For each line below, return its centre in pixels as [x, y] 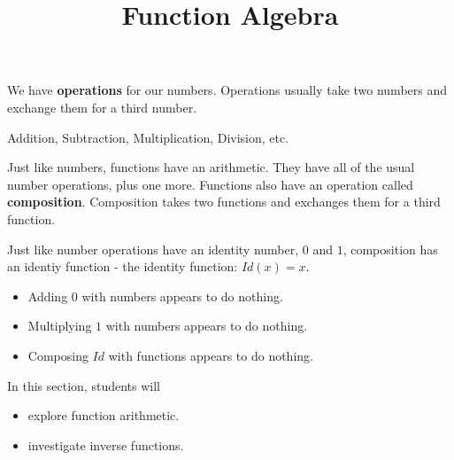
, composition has [390, 249]
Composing [58, 355]
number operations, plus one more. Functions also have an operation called [210, 184]
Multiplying [60, 326]
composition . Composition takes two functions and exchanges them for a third [224, 202]
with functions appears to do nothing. [211, 355]
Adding [48, 296]
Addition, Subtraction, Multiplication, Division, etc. [148, 137]
